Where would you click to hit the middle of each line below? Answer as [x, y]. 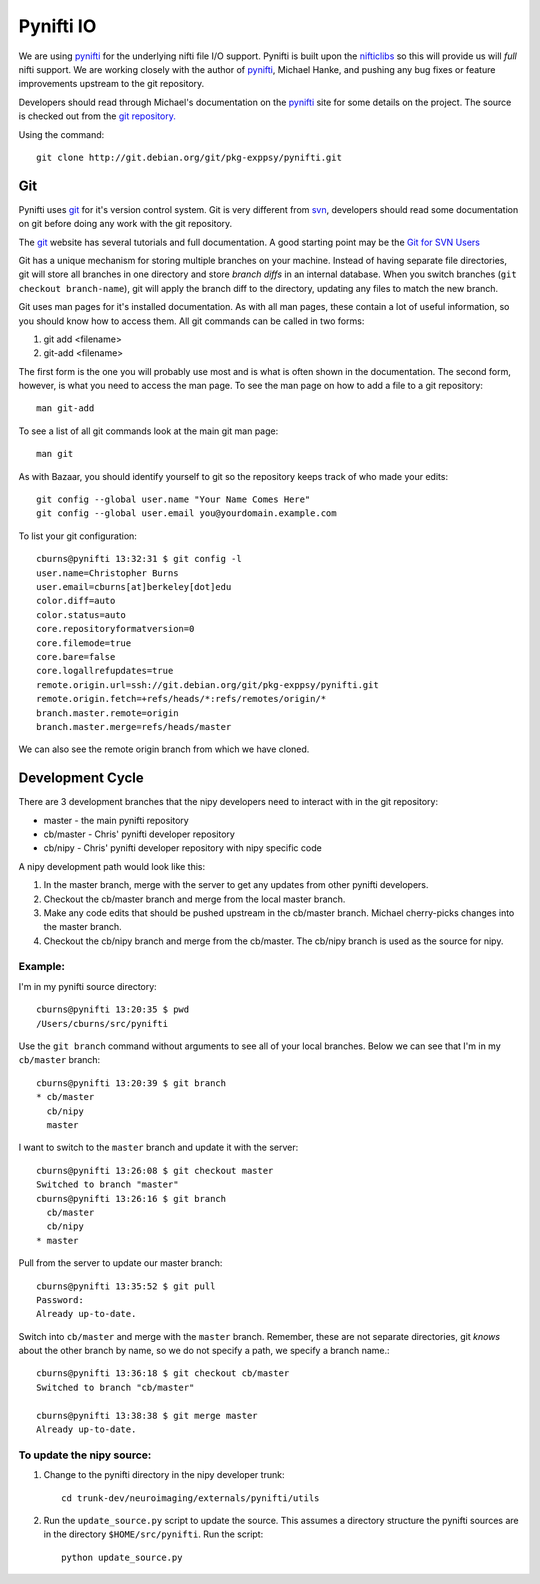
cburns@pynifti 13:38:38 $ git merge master [147, 1415]
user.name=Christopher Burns [107, 573]
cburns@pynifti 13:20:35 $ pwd [113, 1009]
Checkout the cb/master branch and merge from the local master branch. [194, 899]
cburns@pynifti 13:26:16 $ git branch [131, 1198]
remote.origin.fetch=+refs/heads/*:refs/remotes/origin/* [181, 699]
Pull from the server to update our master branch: [120, 1263]
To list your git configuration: [77, 536]
